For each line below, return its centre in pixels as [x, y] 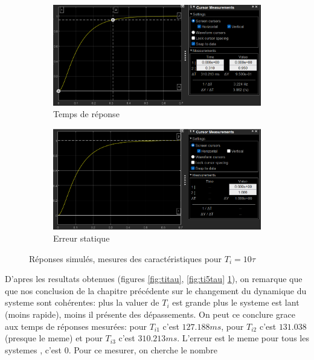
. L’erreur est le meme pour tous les [243, 338]
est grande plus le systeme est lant [236, 302]
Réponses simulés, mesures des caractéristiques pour [126, 258]
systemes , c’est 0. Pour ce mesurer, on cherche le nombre [111, 349]
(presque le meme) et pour [54, 338]
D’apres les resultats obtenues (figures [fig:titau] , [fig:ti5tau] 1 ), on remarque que [154, 279]
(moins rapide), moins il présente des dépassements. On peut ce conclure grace [150, 314]
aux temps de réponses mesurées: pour [76, 326]
